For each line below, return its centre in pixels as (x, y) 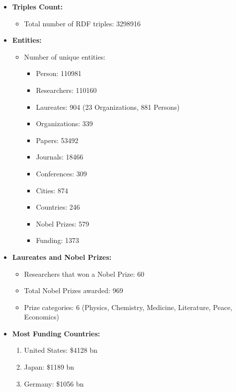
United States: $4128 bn (61, 350)
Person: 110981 (59, 73)
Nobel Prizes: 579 (63, 223)
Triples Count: (38, 6)
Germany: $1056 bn (54, 383)
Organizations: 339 (64, 123)
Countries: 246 (58, 207)
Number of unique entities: (65, 56)
